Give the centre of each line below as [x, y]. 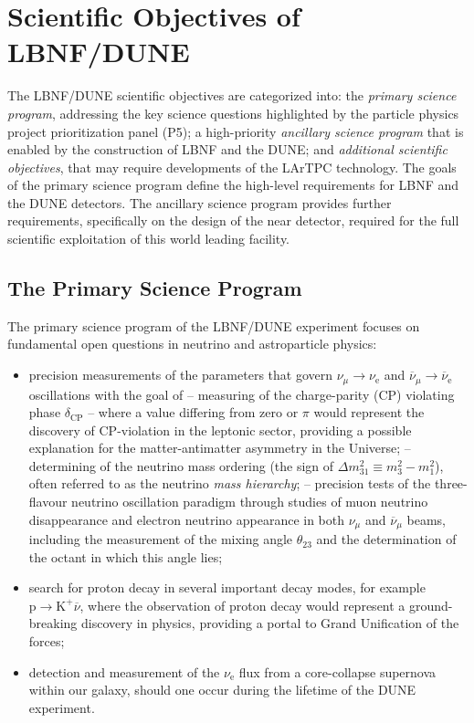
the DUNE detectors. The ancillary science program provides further [200, 202]
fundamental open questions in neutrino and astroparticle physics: [192, 344]
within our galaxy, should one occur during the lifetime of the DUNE [222, 690]
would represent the [369, 412]
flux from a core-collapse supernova [337, 671]
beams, [426, 519]
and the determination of [386, 539]
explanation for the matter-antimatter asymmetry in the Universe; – [220, 448]
